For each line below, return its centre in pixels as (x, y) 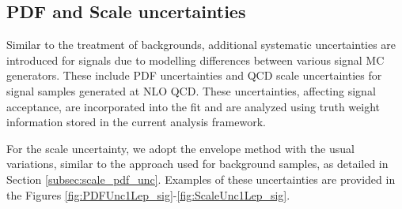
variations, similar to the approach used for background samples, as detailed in (197, 164)
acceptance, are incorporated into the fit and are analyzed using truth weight (193, 106)
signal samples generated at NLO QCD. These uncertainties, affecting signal (191, 90)
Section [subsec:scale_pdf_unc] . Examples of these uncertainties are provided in (201, 179)
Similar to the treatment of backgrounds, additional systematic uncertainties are (201, 45)
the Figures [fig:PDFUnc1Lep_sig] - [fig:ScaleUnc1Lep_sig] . (148, 194)
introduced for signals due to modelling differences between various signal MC (195, 60)
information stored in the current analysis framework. (136, 122)
